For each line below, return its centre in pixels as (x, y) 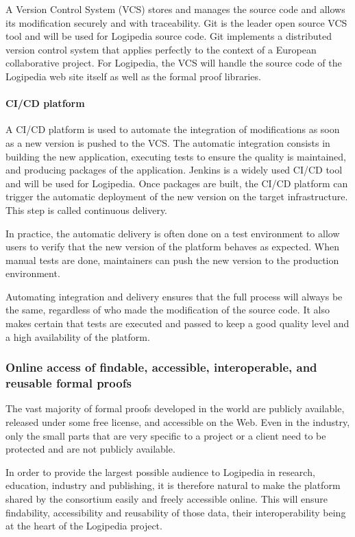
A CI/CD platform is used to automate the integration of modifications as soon (173, 129)
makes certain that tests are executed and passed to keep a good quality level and (177, 323)
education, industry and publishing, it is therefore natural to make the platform (173, 485)
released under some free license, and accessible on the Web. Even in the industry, (178, 422)
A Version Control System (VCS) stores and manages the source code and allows (175, 9)
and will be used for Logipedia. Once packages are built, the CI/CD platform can (177, 183)
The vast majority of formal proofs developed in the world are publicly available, (175, 408)
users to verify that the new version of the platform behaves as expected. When (173, 247)
